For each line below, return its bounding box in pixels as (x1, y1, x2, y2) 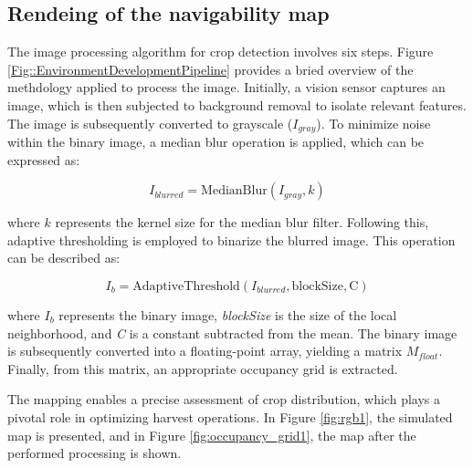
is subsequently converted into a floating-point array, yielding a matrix (7, 341, 403, 360)
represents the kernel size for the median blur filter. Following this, (55, 213, 429, 232)
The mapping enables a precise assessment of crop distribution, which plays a (7, 390, 440, 409)
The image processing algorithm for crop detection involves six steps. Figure (7, 42, 434, 61)
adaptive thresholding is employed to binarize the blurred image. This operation (7, 230, 456, 249)
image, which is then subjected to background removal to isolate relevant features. (7, 95, 467, 114)
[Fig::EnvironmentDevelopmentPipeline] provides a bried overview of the (7, 59, 414, 78)
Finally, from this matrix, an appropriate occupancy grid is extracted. (7, 359, 398, 378)
